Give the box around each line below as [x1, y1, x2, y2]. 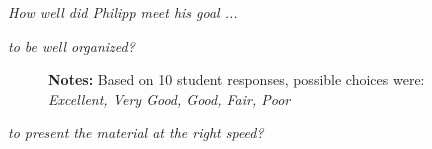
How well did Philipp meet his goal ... [8, 2, 238, 22]
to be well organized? [8, 35, 135, 56]
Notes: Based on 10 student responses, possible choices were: [48, 69, 425, 90]
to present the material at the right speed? [8, 122, 264, 143]
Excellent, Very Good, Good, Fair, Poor [48, 88, 291, 109]
